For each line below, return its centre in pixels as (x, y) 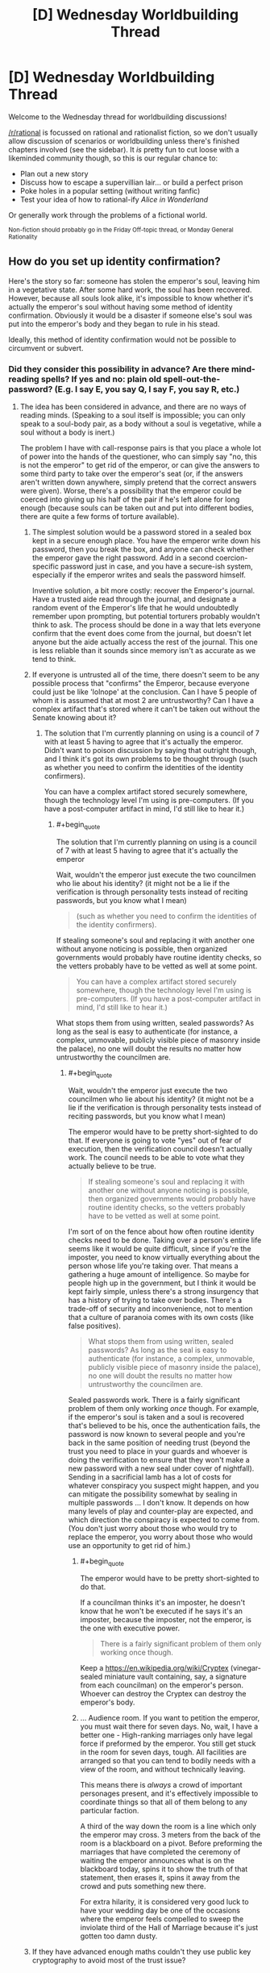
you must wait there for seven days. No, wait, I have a (169, 1726)
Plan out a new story (54, 173)
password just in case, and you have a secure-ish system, (157, 567)
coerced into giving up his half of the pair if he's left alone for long (130, 499)
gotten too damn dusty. (119, 1936)
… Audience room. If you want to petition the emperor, (170, 1718)
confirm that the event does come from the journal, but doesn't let (142, 634)
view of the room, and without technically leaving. (163, 1769)
